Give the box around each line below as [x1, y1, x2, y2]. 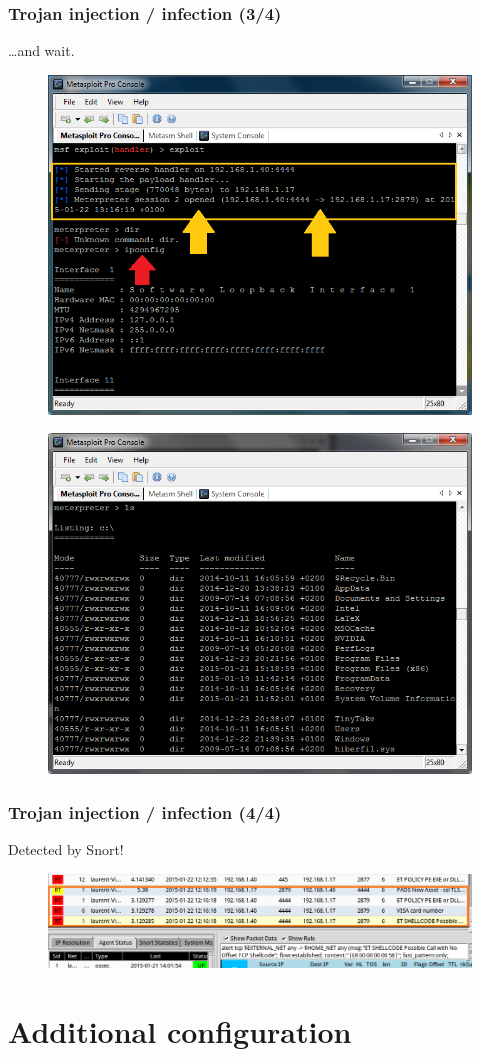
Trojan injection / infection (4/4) [8, 800, 282, 825]
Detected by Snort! [8, 839, 124, 860]
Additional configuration [8, 1010, 352, 1051]
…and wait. [8, 40, 75, 61]
